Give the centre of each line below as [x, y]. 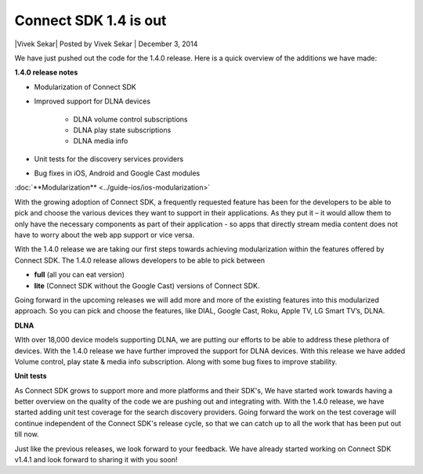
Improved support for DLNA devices [92, 101]
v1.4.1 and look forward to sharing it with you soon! [96, 460]
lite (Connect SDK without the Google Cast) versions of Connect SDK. [147, 285]
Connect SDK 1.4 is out [90, 20]
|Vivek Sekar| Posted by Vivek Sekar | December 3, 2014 [106, 44]
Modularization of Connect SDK [85, 87]
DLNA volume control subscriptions [130, 119]
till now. [27, 434]
